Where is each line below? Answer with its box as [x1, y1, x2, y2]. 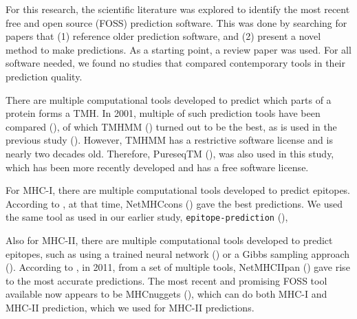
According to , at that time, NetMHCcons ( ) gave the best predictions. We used [6, 196, 343, 210]
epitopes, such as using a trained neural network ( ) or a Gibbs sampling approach [6, 246, 350, 261]
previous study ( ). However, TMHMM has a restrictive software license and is [6, 133, 333, 147]
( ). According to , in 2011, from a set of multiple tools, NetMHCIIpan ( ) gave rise [6, 260, 350, 274]
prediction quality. [6, 69, 83, 83]
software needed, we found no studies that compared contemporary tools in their [6, 56, 346, 70]
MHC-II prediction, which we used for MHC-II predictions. [6, 300, 255, 314]
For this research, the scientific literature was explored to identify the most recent [6, 2, 350, 16]
